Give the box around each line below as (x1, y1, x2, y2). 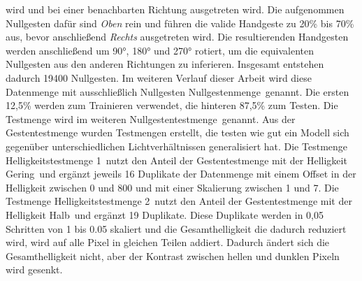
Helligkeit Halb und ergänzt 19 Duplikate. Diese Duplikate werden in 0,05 (6, 207, 324, 222)
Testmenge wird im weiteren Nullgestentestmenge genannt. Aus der (6, 111, 296, 126)
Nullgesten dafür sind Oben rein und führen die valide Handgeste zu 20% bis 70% (6, 15, 354, 30)
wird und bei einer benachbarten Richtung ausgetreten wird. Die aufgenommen (6, 2, 345, 16)
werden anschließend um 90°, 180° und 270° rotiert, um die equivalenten (6, 43, 314, 57)
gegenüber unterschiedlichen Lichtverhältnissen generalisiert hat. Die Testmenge (6, 138, 348, 153)
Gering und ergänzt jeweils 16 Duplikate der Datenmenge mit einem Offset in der (6, 166, 356, 181)
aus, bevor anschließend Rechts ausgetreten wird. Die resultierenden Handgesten (6, 29, 349, 44)
